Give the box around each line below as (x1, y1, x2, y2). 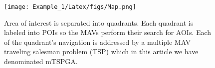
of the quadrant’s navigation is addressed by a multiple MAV (4, 36, 191, 47)
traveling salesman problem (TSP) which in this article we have (4, 46, 199, 57)
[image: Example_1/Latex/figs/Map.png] (4, 3, 136, 10)
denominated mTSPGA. (4, 56, 78, 67)
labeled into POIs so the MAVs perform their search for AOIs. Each (4, 27, 212, 37)
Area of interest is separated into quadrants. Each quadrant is (4, 17, 194, 28)
